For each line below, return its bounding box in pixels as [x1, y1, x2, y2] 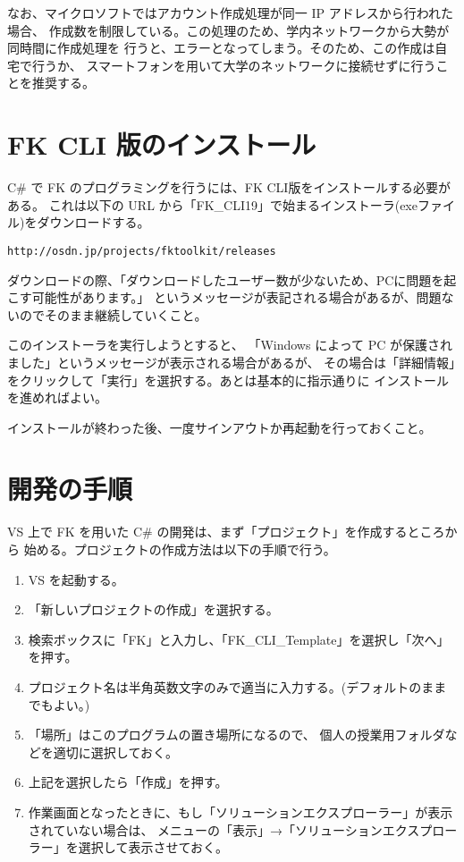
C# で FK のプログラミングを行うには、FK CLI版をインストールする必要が [7, 178, 451, 197]
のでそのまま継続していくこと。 [19, 305, 207, 324]
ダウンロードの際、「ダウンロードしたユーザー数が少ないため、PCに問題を [7, 270, 444, 289]
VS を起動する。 [28, 570, 124, 588]
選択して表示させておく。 [78, 838, 228, 857]
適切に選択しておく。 [53, 742, 178, 761]
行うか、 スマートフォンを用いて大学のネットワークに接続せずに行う [31, 55, 436, 74]
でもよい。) [28, 695, 90, 714]
